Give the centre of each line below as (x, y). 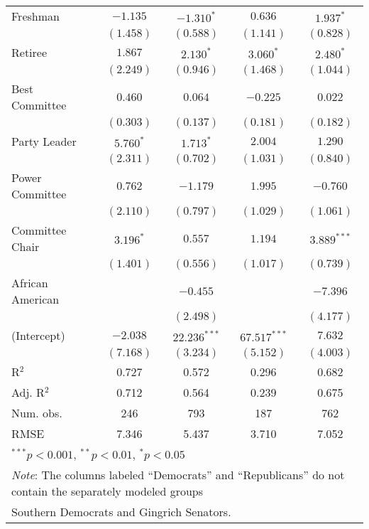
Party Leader (44, 141)
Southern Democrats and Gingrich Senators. (121, 512)
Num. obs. (37, 413)
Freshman (35, 16)
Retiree (29, 52)
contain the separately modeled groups (108, 491)
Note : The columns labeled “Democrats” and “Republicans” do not (178, 475)
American (35, 299)
